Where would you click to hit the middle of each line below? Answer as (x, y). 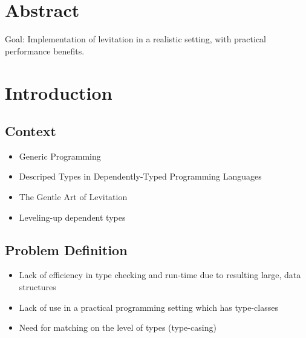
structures (37, 287)
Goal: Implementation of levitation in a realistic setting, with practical (136, 39)
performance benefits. (45, 50)
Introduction (59, 92)
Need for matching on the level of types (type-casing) (118, 327)
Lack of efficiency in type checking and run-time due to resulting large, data (160, 275)
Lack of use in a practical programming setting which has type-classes (148, 307)
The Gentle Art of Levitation (73, 197)
